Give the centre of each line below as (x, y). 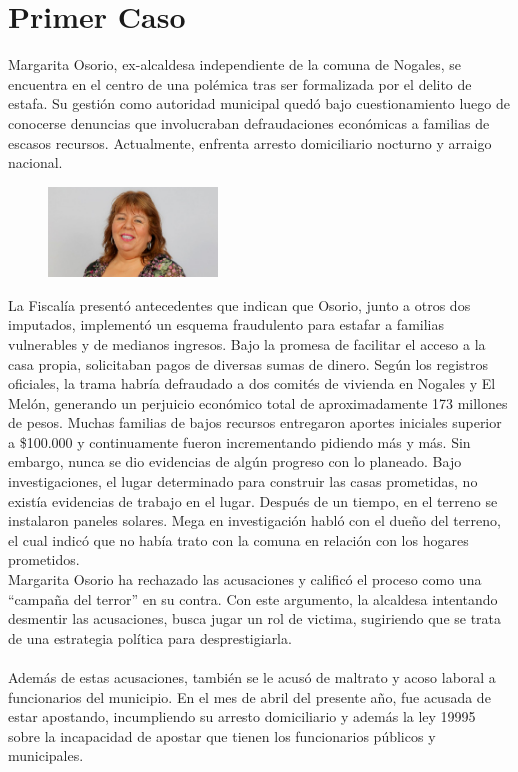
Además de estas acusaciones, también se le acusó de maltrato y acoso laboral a (252, 677)
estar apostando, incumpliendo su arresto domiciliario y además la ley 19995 (242, 716)
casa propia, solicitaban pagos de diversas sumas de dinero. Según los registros (248, 363)
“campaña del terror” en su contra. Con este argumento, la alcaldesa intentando (253, 598)
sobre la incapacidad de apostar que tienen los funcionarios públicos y (222, 735)
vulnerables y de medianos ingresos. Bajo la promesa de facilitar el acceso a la (247, 343)
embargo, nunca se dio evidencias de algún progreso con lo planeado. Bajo (235, 461)
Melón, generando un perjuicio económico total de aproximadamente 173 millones (258, 402)
